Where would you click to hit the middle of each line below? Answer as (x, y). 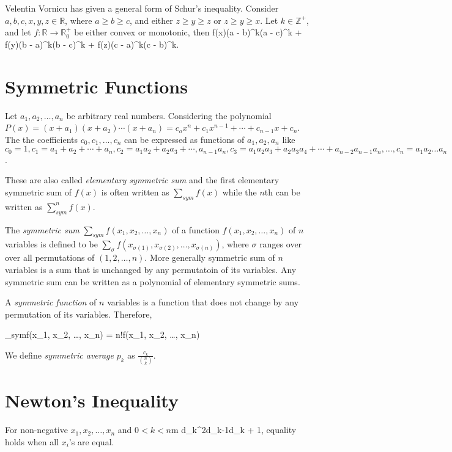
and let (18, 32)
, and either (151, 20)
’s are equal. (91, 441)
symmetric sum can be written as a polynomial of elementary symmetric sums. (153, 281)
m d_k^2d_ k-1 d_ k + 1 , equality (234, 430)
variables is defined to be (51, 244)
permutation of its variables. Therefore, (79, 314)
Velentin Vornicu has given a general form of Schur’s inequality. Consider (142, 8)
